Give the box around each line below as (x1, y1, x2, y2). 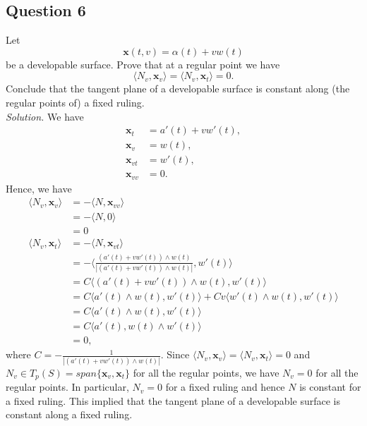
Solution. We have (6, 109, 84, 123)
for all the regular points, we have (133, 365, 279, 379)
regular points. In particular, (6, 379, 129, 394)
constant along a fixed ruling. (6, 407, 133, 422)
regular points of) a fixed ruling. (6, 95, 145, 109)
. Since (160, 347, 190, 362)
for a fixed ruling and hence (165, 379, 285, 394)
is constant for (299, 379, 361, 394)
